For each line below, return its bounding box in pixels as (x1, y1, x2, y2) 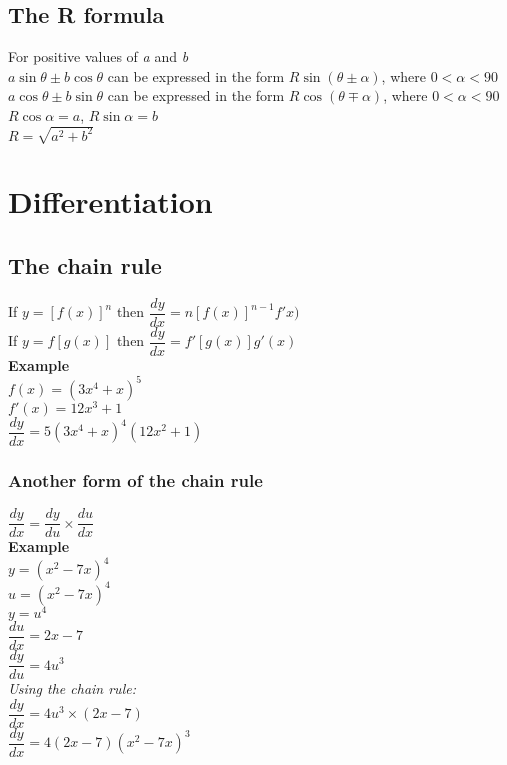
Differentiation (8, 181, 213, 222)
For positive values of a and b (8, 46, 189, 67)
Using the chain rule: (8, 678, 136, 699)
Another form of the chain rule (8, 467, 263, 492)
